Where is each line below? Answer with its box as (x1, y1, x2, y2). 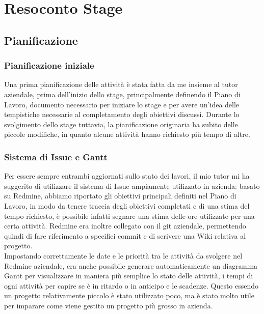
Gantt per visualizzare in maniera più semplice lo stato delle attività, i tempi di (4, 270, 253, 281)
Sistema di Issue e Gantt (4, 150, 108, 163)
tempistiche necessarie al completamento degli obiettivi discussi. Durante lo (4, 109, 240, 120)
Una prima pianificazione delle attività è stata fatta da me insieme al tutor (4, 79, 238, 90)
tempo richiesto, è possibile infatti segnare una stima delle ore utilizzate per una (4, 210, 255, 221)
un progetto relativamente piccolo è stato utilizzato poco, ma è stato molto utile (4, 290, 254, 301)
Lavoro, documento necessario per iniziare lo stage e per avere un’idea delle (4, 99, 240, 109)
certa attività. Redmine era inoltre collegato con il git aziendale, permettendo (4, 220, 246, 231)
